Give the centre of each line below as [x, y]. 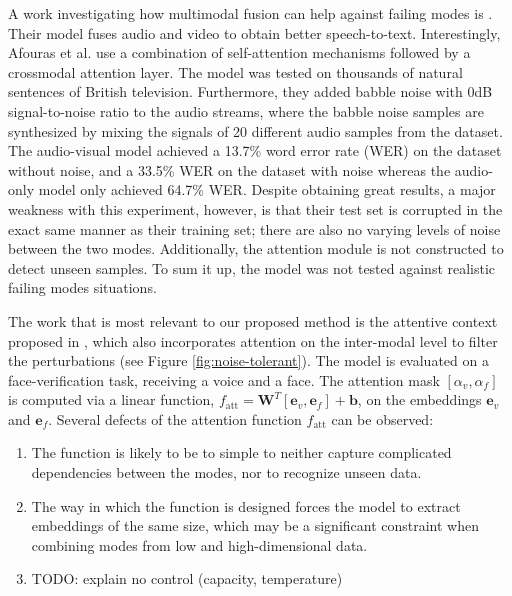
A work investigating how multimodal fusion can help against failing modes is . [250, 13]
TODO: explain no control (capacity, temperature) [187, 578]
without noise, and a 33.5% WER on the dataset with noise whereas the [229, 169]
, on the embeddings [419, 399]
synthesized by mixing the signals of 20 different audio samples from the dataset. [255, 130]
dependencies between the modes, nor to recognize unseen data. [226, 472]
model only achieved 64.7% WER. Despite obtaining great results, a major [267, 189]
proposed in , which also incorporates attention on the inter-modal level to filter [253, 340]
